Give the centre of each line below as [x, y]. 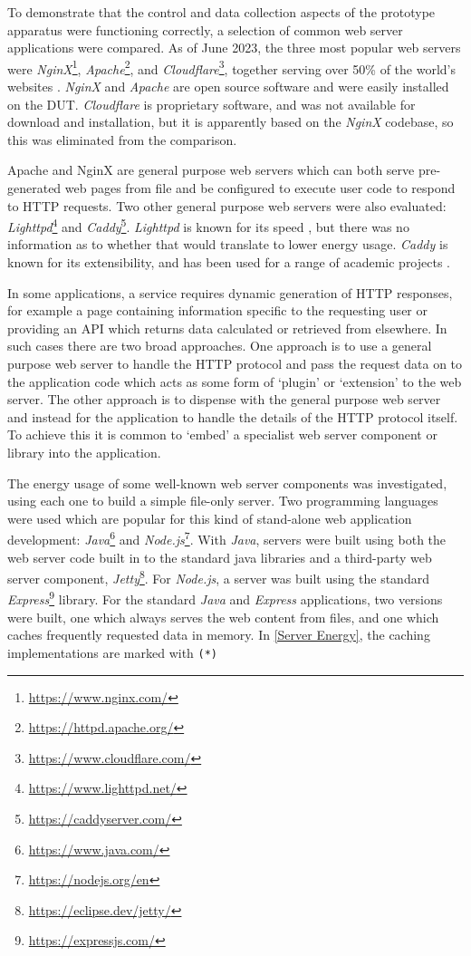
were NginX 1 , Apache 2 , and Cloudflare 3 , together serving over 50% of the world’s [231, 67]
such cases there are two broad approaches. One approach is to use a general [220, 346]
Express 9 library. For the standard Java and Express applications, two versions [225, 598]
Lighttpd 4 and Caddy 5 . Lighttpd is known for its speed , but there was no [208, 225]
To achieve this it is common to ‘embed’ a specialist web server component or [222, 435]
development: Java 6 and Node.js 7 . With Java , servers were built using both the [227, 538]
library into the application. [84, 452]
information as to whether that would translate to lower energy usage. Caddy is [228, 244]
